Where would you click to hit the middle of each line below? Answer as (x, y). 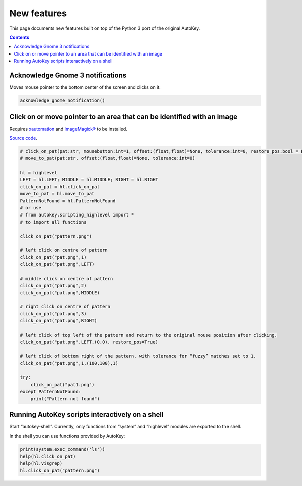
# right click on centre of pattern (65, 307)
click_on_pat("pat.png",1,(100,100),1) (69, 363)
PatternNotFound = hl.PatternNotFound (68, 201)
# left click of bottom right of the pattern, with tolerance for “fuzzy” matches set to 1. (138, 356)
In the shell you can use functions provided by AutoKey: (67, 436)
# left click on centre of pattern (64, 250)
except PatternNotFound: (51, 392)
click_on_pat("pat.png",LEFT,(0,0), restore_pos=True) (89, 342)
